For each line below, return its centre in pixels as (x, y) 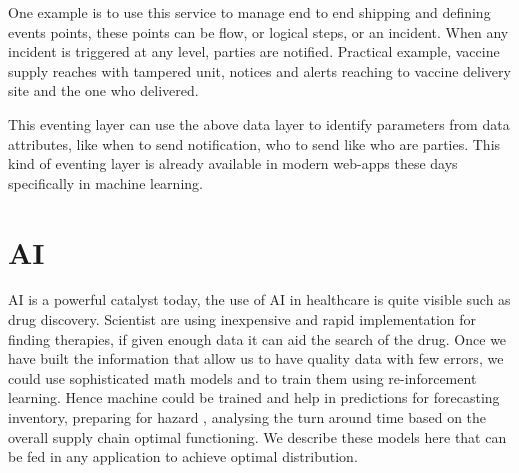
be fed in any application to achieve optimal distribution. (183, 456)
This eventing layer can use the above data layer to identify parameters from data (259, 123)
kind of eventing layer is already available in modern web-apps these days (233, 163)
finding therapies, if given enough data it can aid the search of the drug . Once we (257, 338)
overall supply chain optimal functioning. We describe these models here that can (257, 436)
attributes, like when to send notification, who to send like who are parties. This (254, 143)
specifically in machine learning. (105, 182)
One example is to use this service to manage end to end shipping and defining (249, 12)
